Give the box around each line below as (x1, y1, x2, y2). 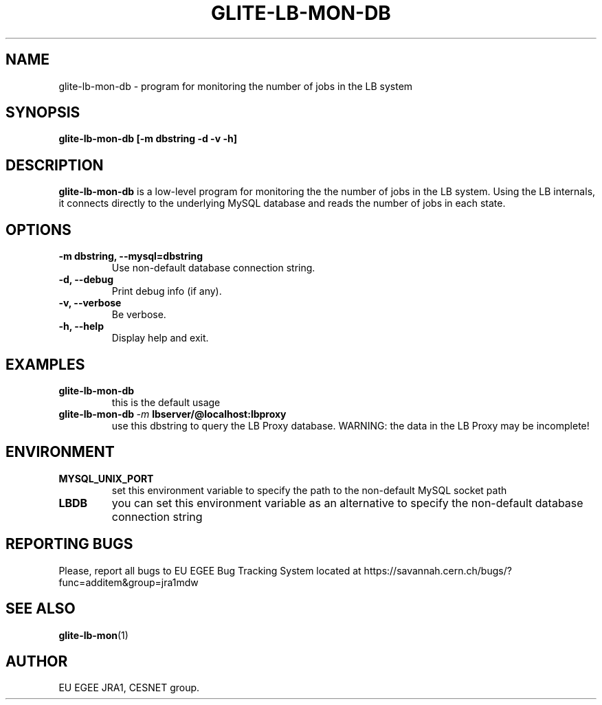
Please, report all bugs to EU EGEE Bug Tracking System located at (58, 564, 361, 577)
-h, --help (58, 320, 104, 333)
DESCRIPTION (5, 156, 104, 174)
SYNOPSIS (5, 104, 80, 122)
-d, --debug (58, 273, 113, 286)
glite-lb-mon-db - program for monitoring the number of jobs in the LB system (58, 80, 413, 92)
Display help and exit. (111, 332, 209, 344)
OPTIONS (5, 221, 71, 238)
